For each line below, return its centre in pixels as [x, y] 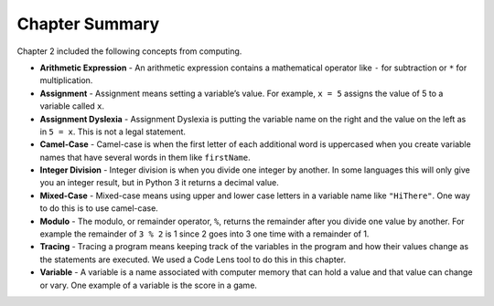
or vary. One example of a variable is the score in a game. [149, 285]
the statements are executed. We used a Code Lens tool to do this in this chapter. [193, 259]
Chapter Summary [88, 24]
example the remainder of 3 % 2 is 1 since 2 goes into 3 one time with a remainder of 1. [204, 234]
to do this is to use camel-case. [99, 208]
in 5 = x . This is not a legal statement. [113, 132]
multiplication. [66, 80]
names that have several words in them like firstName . [145, 157]
